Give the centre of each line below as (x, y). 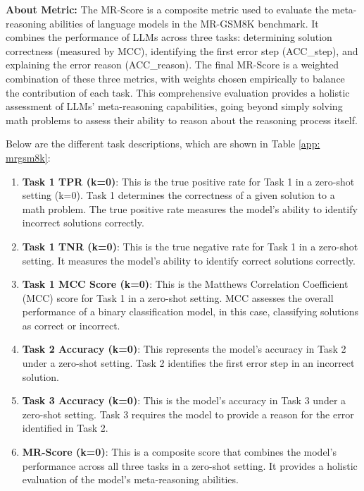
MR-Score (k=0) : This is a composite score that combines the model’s (179, 452)
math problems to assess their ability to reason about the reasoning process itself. (182, 120)
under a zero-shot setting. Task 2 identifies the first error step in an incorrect (188, 363)
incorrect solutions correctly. (83, 223)
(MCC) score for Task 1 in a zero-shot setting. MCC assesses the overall (178, 297)
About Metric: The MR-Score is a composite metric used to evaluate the (167, 9)
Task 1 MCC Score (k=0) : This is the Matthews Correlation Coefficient (185, 284)
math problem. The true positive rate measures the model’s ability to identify (190, 208)
